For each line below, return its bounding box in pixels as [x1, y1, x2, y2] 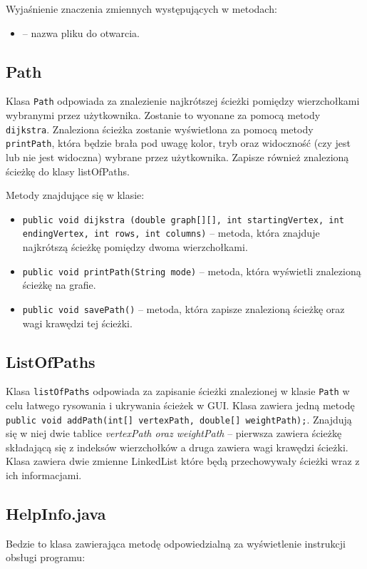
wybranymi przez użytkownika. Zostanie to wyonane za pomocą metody [6, 108, 321, 123]
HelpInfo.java [6, 503, 106, 525]
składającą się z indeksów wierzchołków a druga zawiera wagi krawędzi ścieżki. [6, 439, 348, 454]
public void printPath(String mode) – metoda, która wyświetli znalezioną [22, 263, 361, 278]
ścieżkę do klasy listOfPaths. [6, 163, 130, 178]
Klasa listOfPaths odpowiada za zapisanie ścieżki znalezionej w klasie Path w [6, 384, 350, 399]
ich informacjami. [6, 468, 82, 483]
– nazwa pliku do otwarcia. [22, 25, 140, 40]
